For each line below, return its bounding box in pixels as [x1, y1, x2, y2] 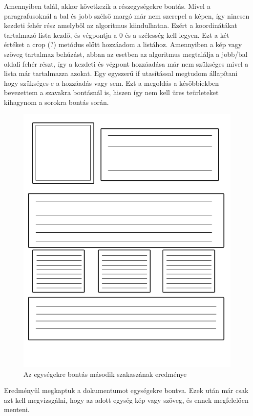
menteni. [4, 404, 30, 415]
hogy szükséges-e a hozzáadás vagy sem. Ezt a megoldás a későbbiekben [4, 77, 219, 88]
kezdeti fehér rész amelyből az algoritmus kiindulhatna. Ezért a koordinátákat [4, 20, 237, 30]
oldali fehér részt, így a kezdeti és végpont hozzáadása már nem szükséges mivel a [4, 58, 249, 69]
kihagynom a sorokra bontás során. [4, 97, 109, 107]
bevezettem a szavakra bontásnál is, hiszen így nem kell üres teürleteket [4, 87, 219, 98]
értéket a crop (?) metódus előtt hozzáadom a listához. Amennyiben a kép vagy [4, 39, 242, 49]
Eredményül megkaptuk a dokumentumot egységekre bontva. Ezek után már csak [4, 385, 249, 395]
